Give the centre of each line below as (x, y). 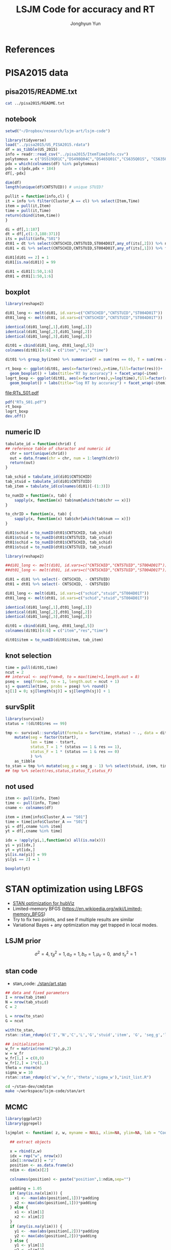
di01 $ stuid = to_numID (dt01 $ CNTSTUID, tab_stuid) (59, 537)
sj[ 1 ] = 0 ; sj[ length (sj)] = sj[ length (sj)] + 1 (58, 691)
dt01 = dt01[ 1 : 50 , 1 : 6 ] (29, 276)
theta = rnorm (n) (24, 1067)
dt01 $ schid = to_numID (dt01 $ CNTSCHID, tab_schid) (59, 542)
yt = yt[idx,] (20, 850)
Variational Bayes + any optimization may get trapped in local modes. (85, 925)
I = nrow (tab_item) (26, 998)
